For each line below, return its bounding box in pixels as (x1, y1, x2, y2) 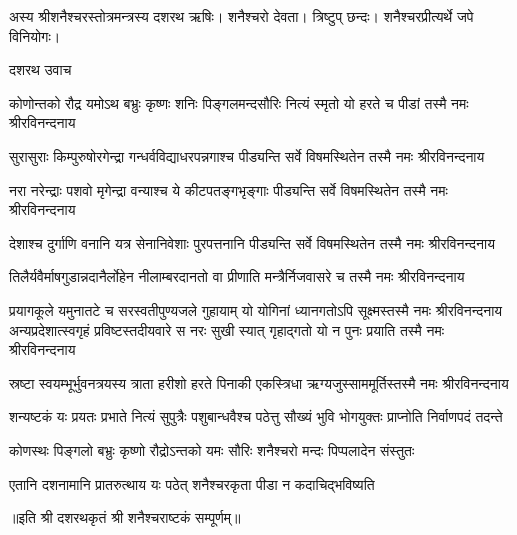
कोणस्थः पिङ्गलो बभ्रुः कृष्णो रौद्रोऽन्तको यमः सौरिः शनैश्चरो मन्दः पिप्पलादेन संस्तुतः (9, 439, 415, 460)
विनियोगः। (9, 25, 61, 46)
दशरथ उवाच (9, 59, 72, 80)
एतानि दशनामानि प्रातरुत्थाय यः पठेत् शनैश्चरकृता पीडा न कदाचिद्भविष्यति (9, 473, 375, 494)
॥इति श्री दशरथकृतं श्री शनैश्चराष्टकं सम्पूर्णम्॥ (9, 507, 241, 528)
